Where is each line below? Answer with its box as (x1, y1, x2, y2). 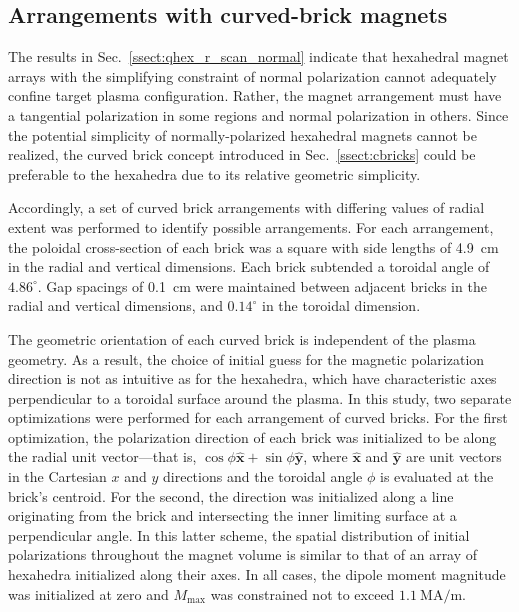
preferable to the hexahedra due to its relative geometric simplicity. (8, 163, 421, 184)
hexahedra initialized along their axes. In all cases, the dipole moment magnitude (8, 564, 506, 585)
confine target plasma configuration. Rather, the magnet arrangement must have (8, 85, 502, 106)
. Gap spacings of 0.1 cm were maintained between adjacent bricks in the (37, 275, 487, 296)
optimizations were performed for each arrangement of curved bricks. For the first (8, 407, 508, 428)
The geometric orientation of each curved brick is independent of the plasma (8, 328, 476, 349)
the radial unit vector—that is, (8, 446, 197, 467)
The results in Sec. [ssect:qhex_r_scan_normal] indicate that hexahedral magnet (8, 46, 509, 67)
